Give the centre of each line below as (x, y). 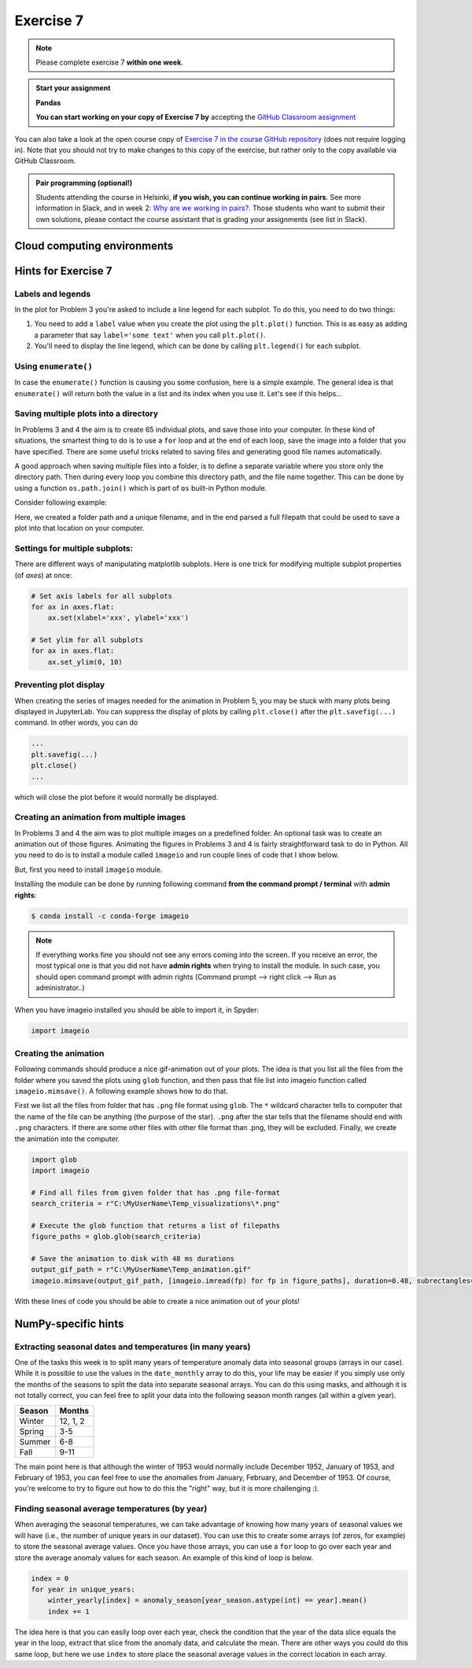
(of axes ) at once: (43, 575)
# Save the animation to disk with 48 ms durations (133, 1259)
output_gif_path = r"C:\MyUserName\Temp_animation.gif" (141, 1270)
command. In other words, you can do (76, 723)
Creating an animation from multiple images (100, 817)
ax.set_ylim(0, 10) (85, 662)
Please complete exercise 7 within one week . (110, 62)
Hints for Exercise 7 (63, 271)
